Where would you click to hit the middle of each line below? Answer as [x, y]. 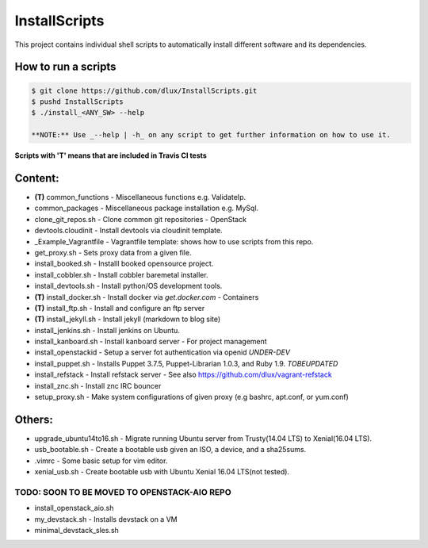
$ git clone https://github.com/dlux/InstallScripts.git [144, 90]
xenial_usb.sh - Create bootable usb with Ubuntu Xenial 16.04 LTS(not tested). [162, 472]
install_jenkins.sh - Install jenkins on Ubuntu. [107, 330]
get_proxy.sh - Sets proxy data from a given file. [113, 252]
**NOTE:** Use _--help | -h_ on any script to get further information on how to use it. [211, 135]
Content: [37, 178]
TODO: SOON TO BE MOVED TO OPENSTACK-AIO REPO [123, 492]
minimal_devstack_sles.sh [76, 531]
